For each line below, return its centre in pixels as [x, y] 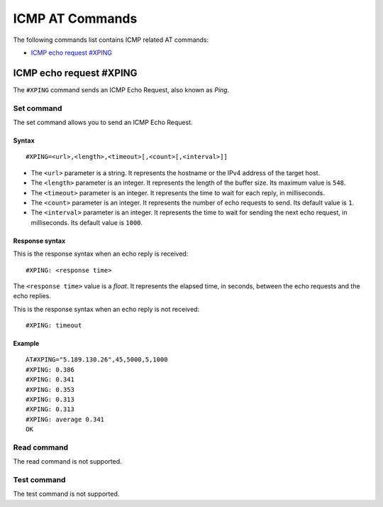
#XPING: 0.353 [50, 389]
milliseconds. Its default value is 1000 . [87, 222]
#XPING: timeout [54, 326]
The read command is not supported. [67, 462]
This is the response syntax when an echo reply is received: [101, 254]
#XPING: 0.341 [50, 380]
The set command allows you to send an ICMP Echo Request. [103, 122]
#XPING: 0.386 [50, 370]
